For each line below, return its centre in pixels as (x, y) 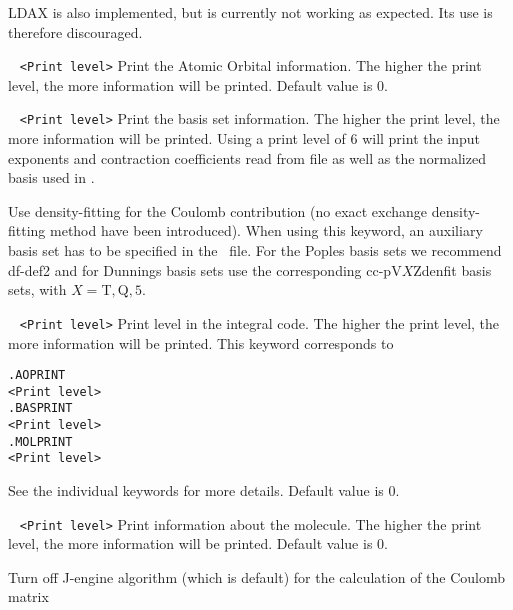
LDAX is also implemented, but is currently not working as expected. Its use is (250, 12)
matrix (28, 596)
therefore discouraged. (75, 31)
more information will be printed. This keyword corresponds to (201, 342)
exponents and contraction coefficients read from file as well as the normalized (247, 157)
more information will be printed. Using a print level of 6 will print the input (244, 138)
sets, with (37, 289)
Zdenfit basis (452, 269)
